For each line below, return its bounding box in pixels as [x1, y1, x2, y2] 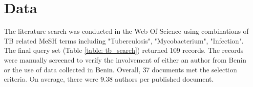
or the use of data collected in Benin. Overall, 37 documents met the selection [4, 64, 237, 74]
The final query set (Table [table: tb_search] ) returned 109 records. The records [4, 45, 244, 55]
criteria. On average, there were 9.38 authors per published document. [4, 74, 214, 84]
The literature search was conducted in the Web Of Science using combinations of [4, 26, 249, 36]
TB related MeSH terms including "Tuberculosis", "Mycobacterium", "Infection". [4, 35, 244, 45]
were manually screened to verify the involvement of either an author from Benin [4, 54, 246, 65]
